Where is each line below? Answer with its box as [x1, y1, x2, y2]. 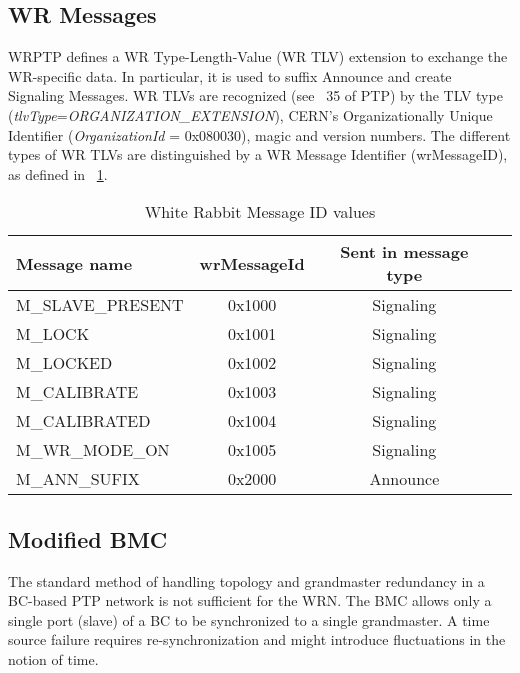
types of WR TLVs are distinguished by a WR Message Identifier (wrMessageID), [8, 144, 508, 165]
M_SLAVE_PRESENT [16, 293, 184, 317]
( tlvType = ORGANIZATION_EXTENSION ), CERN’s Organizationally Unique [8, 104, 493, 125]
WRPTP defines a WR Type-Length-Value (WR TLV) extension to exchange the [8, 46, 508, 67]
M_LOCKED [16, 351, 113, 375]
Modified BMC [8, 523, 168, 554]
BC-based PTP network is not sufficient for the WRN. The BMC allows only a [8, 590, 492, 611]
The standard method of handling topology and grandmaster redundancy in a [8, 570, 485, 591]
